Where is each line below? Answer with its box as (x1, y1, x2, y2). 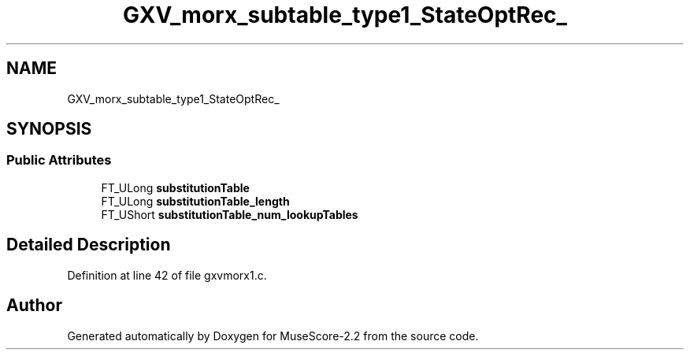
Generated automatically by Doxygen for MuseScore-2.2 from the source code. (67, 328, 479, 343)
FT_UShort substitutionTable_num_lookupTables (101, 207, 358, 221)
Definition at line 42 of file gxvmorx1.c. (67, 268, 267, 282)
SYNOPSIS (6, 119, 92, 139)
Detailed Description (6, 235, 171, 255)
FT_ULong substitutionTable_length (101, 194, 290, 208)
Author (6, 295, 62, 316)
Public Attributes (6, 152, 112, 169)
